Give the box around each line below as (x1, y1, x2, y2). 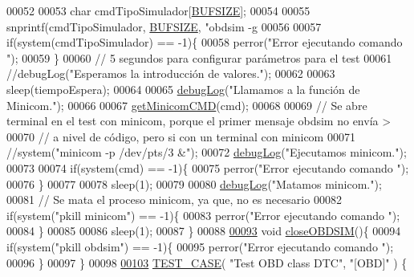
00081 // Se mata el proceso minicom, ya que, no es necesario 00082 (6, 191, 342, 208)
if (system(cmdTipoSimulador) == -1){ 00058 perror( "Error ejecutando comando (6, 34, 403, 51)
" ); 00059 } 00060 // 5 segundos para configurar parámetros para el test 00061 (6, 49, 392, 66)
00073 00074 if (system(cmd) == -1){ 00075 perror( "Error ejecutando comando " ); (6, 159, 409, 176)
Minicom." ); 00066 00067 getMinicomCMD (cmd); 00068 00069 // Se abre (6, 96, 367, 113)
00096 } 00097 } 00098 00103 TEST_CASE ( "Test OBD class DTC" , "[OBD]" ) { (6, 254, 408, 271)
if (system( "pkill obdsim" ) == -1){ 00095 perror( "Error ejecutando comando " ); (6, 238, 394, 255)
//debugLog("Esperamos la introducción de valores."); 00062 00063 (6, 65, 335, 82)
